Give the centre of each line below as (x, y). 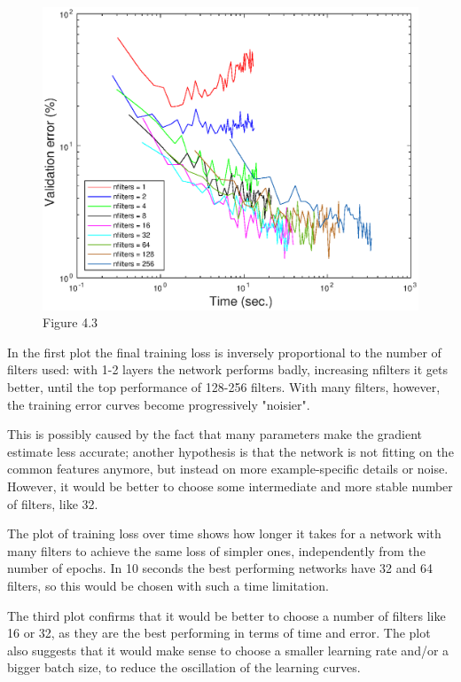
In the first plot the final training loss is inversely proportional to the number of (224, 352)
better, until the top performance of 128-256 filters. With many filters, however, (224, 386)
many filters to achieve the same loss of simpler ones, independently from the (216, 550)
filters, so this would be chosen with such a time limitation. (168, 585)
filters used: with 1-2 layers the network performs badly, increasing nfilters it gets (228, 369)
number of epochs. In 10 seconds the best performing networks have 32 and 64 (220, 568)
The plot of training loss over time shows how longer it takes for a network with (224, 533)
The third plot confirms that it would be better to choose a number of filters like (227, 615)
